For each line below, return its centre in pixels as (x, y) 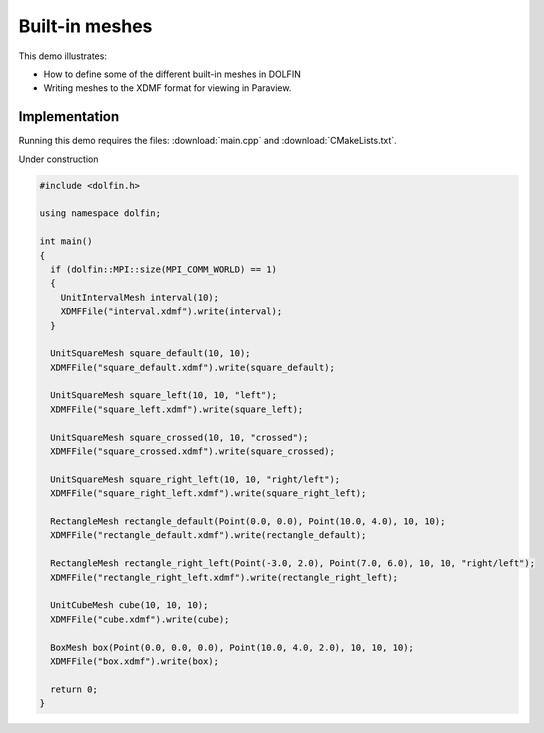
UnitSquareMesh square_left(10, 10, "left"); (163, 395)
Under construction (58, 159)
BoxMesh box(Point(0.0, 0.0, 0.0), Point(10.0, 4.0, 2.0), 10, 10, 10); (232, 647)
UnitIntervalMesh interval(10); (140, 297)
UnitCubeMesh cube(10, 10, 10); (129, 605)
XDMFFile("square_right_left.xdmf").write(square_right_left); (208, 493)
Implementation (69, 116)
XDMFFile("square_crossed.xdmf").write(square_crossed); (192, 451)
